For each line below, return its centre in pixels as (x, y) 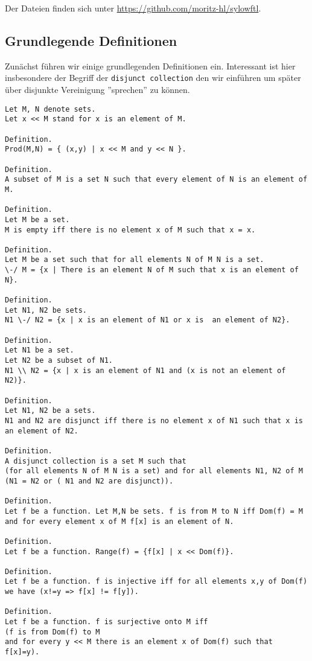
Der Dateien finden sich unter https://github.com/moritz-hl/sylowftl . (133, 8)
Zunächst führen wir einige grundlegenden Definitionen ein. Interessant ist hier (150, 65)
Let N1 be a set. (40, 350)
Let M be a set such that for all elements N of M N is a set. (135, 260)
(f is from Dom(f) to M (53, 632)
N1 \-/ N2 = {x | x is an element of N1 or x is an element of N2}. (148, 320)
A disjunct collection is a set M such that (96, 461)
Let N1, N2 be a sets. (50, 411)
